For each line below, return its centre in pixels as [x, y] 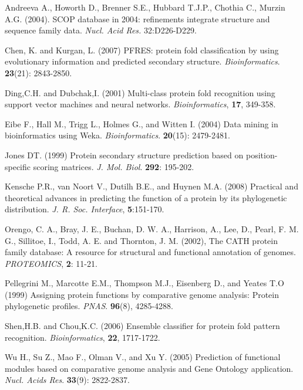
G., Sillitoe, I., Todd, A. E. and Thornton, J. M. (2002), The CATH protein [141, 240]
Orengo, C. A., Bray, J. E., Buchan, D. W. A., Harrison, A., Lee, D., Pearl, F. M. [152, 228]
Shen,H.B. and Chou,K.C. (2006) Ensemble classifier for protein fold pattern [142, 326]
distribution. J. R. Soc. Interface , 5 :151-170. [85, 209]
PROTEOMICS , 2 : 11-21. [51, 263]
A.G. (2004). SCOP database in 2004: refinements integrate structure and [137, 18]
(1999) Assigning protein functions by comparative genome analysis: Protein [142, 294]
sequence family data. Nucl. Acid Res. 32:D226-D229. [101, 30]
